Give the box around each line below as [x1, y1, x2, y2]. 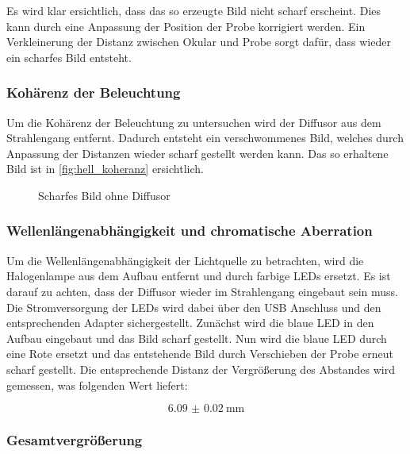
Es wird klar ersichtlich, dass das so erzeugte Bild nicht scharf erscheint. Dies [6, 2, 381, 18]
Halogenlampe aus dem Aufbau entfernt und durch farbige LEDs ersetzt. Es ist [6, 267, 391, 284]
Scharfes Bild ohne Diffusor [38, 187, 171, 203]
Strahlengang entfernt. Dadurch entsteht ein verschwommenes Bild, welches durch [6, 129, 404, 146]
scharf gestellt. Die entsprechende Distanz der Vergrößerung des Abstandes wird [6, 360, 396, 377]
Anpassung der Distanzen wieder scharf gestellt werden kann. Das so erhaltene [6, 144, 389, 161]
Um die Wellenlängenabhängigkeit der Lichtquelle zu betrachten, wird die [6, 252, 364, 268]
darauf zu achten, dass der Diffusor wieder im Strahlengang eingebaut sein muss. [6, 283, 398, 299]
